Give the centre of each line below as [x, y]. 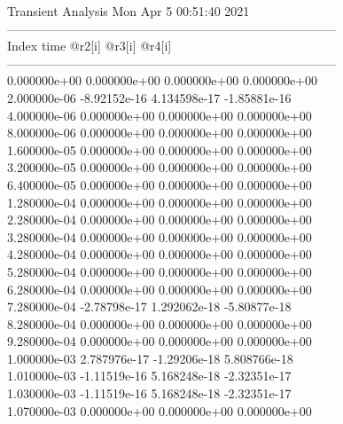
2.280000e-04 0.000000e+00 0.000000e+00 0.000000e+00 [160, 220]
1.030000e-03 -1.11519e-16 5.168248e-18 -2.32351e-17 [149, 393]
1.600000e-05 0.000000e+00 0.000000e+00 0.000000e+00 [160, 149]
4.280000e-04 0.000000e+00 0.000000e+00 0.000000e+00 [160, 254]
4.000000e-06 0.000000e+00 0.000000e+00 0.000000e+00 [160, 115]
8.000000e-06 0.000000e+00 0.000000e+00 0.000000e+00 [160, 133]
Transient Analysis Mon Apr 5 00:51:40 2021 [129, 11]
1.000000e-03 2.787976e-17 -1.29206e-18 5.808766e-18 [150, 358]
